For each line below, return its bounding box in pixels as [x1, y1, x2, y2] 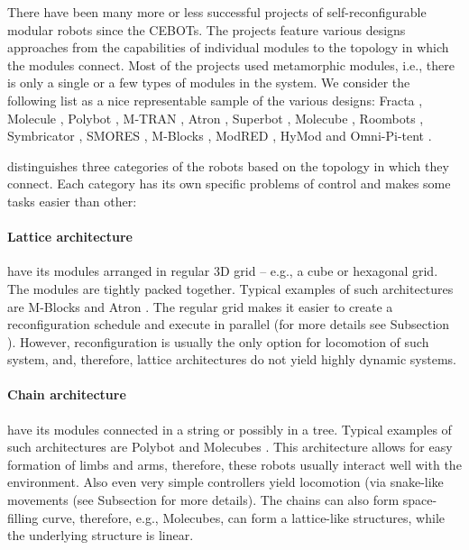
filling [7, 508, 39, 527]
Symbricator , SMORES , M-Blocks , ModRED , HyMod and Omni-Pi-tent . [7, 126, 432, 145]
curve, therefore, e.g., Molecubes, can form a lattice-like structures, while [41, 508, 446, 527]
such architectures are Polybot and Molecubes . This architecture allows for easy [7, 437, 453, 456]
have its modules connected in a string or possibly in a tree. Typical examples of [7, 419, 452, 438]
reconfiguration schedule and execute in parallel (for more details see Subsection [7, 315, 450, 334]
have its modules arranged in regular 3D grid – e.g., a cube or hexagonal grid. [7, 261, 438, 280]
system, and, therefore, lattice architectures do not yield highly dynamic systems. [7, 350, 456, 369]
